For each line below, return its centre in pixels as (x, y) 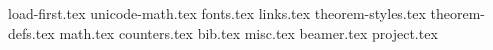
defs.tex (31, 32)
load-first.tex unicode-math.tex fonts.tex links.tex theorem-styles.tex (217, 13)
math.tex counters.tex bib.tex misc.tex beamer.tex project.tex (248, 32)
